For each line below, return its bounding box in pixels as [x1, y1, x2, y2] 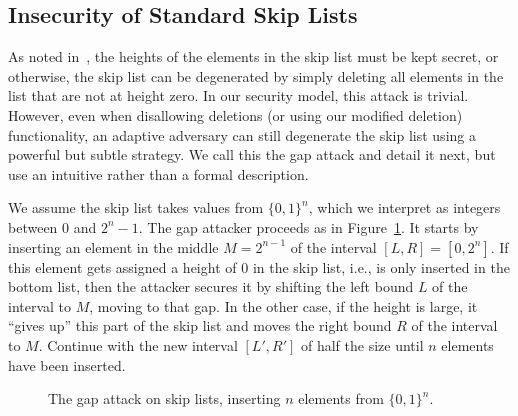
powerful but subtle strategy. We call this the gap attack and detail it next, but [8, 144, 496, 165]
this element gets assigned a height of [8, 256, 237, 277]
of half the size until [300, 334, 424, 355]
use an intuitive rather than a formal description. [8, 163, 309, 184]
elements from [298, 388, 384, 409]
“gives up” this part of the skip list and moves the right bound [8, 315, 392, 336]
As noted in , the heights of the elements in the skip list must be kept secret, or [8, 46, 499, 67]
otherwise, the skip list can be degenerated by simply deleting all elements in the [8, 65, 504, 86]
